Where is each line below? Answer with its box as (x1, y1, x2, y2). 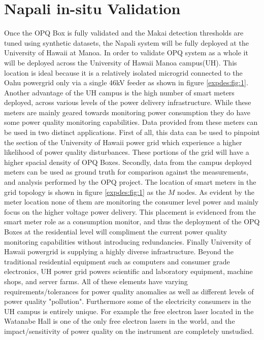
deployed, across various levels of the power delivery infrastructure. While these (4, 97, 251, 108)
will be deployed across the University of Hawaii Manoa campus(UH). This (4, 57, 237, 67)
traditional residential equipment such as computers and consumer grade (4, 256, 230, 266)
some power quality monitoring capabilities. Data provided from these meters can (4, 117, 258, 127)
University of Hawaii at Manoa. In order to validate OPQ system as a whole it (4, 47, 248, 58)
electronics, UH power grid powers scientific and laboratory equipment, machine (4, 266, 253, 277)
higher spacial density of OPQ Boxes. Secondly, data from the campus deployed (4, 156, 252, 167)
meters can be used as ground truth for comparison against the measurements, (4, 166, 249, 177)
